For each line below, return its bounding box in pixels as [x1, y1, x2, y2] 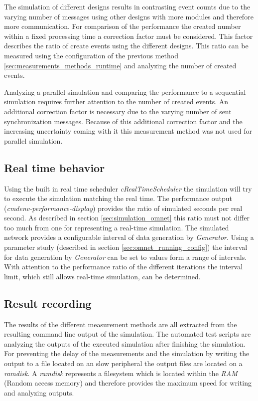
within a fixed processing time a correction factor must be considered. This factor [4, 30, 253, 41]
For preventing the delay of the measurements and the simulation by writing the [4, 348, 250, 359]
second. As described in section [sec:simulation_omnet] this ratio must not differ [4, 212, 250, 223]
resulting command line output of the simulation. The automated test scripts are [4, 329, 251, 339]
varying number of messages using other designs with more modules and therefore [4, 11, 254, 21]
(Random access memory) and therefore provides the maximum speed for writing [4, 378, 252, 388]
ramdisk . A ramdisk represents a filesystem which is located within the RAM [4, 368, 238, 378]
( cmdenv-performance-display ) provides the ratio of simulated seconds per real [4, 202, 243, 213]
